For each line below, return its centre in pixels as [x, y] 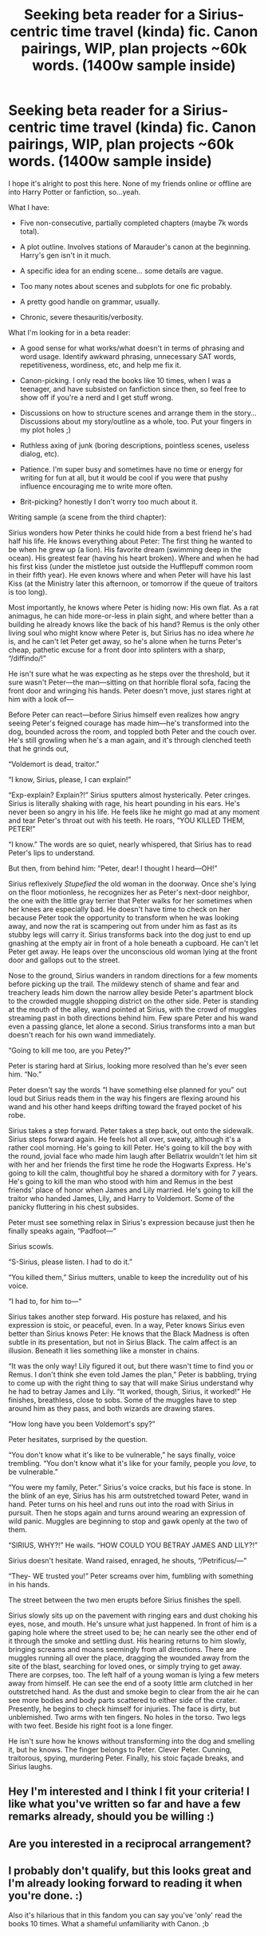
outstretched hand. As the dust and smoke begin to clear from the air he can [134, 1691]
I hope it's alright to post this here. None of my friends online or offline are [130, 183]
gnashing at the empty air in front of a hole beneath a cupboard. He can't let [134, 942]
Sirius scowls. [31, 1246]
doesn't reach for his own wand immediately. [82, 1034]
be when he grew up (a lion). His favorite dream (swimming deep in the [125, 549]
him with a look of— [41, 699]
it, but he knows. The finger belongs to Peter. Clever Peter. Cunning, [120, 1749]
